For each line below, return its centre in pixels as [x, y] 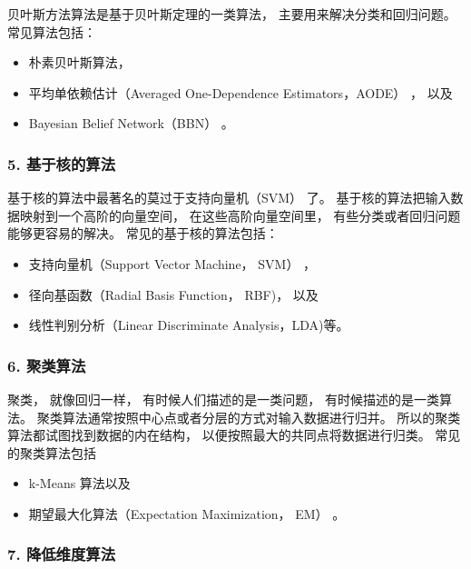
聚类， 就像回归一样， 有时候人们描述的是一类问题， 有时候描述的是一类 [223, 399]
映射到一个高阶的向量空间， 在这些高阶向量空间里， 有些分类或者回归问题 [240, 215]
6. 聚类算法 [47, 365]
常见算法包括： [52, 31]
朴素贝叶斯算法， [79, 62]
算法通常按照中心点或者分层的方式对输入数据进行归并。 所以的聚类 [261, 417]
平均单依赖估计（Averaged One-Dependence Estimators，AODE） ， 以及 [240, 92]
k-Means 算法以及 [79, 483]
